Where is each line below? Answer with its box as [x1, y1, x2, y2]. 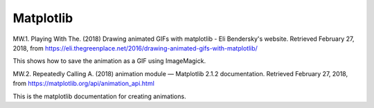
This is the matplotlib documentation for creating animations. [12, 92, 186, 100]
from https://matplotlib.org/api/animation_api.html [12, 80, 155, 88]
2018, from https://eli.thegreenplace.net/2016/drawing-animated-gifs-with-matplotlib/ [12, 44, 258, 52]
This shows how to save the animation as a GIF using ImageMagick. [12, 57, 206, 65]
